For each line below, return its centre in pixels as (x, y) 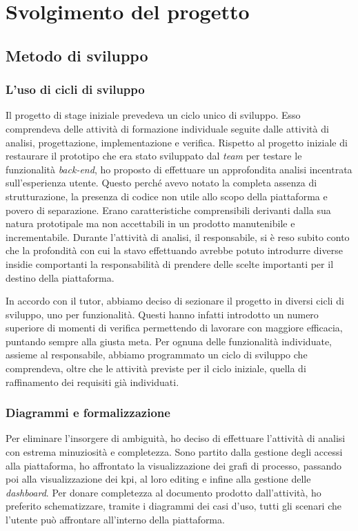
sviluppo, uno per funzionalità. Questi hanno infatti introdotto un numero (162, 314)
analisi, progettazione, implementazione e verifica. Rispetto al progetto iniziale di (177, 142)
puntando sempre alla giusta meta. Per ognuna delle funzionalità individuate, (169, 341)
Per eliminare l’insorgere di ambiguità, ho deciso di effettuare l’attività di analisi (176, 438)
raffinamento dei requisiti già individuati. (92, 382)
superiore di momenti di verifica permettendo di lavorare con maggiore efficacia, (174, 328)
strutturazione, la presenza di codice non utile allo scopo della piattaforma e (167, 196)
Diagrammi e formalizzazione (88, 413)
